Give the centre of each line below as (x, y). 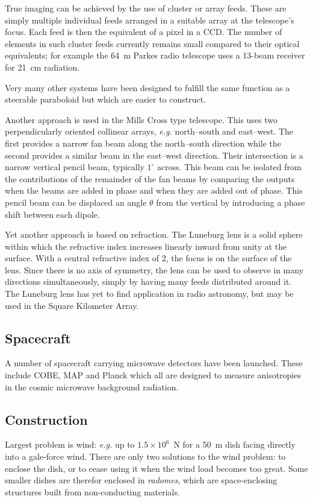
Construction (46, 419)
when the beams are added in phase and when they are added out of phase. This (154, 190)
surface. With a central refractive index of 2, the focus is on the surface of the (148, 258)
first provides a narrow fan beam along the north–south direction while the (143, 143)
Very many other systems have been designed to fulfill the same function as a (147, 87)
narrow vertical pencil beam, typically (75, 167)
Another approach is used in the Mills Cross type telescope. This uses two (141, 119)
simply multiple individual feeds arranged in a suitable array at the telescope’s (150, 20)
